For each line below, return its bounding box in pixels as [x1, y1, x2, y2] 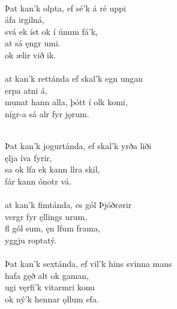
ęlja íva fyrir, [5, 151, 52, 164]
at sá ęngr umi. [5, 37, 61, 49]
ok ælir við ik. [5, 48, 56, 61]
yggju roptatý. [5, 233, 57, 246]
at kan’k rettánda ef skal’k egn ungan [5, 72, 143, 85]
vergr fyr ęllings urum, [5, 210, 88, 222]
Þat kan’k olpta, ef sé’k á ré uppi [5, 1, 126, 14]
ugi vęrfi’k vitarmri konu [5, 281, 95, 293]
